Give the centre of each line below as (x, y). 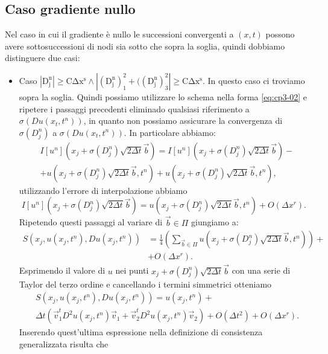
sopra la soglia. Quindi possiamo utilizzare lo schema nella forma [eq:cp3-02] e (163, 96)
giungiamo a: (215, 222)
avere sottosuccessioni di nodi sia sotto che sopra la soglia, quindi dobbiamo (145, 46)
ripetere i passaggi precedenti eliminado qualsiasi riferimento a (134, 108)
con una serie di (261, 270)
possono (280, 34)
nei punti (132, 270)
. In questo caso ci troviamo (254, 80)
